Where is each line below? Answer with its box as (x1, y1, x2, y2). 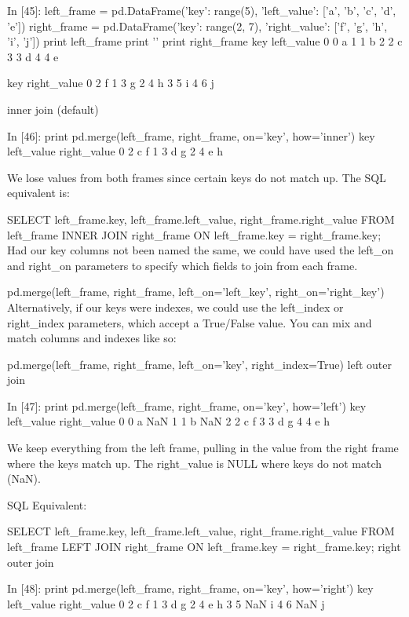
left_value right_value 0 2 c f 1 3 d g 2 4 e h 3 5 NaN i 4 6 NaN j (7, 595, 325, 612)
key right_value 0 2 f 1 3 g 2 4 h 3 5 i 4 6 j (7, 75, 214, 91)
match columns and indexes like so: (7, 330, 177, 346)
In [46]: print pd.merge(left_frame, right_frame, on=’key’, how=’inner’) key (7, 127, 375, 144)
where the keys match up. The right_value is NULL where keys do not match (7, 455, 382, 471)
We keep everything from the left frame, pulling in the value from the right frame (7, 440, 399, 456)
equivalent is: (7, 184, 70, 201)
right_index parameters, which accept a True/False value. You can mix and (7, 314, 372, 330)
